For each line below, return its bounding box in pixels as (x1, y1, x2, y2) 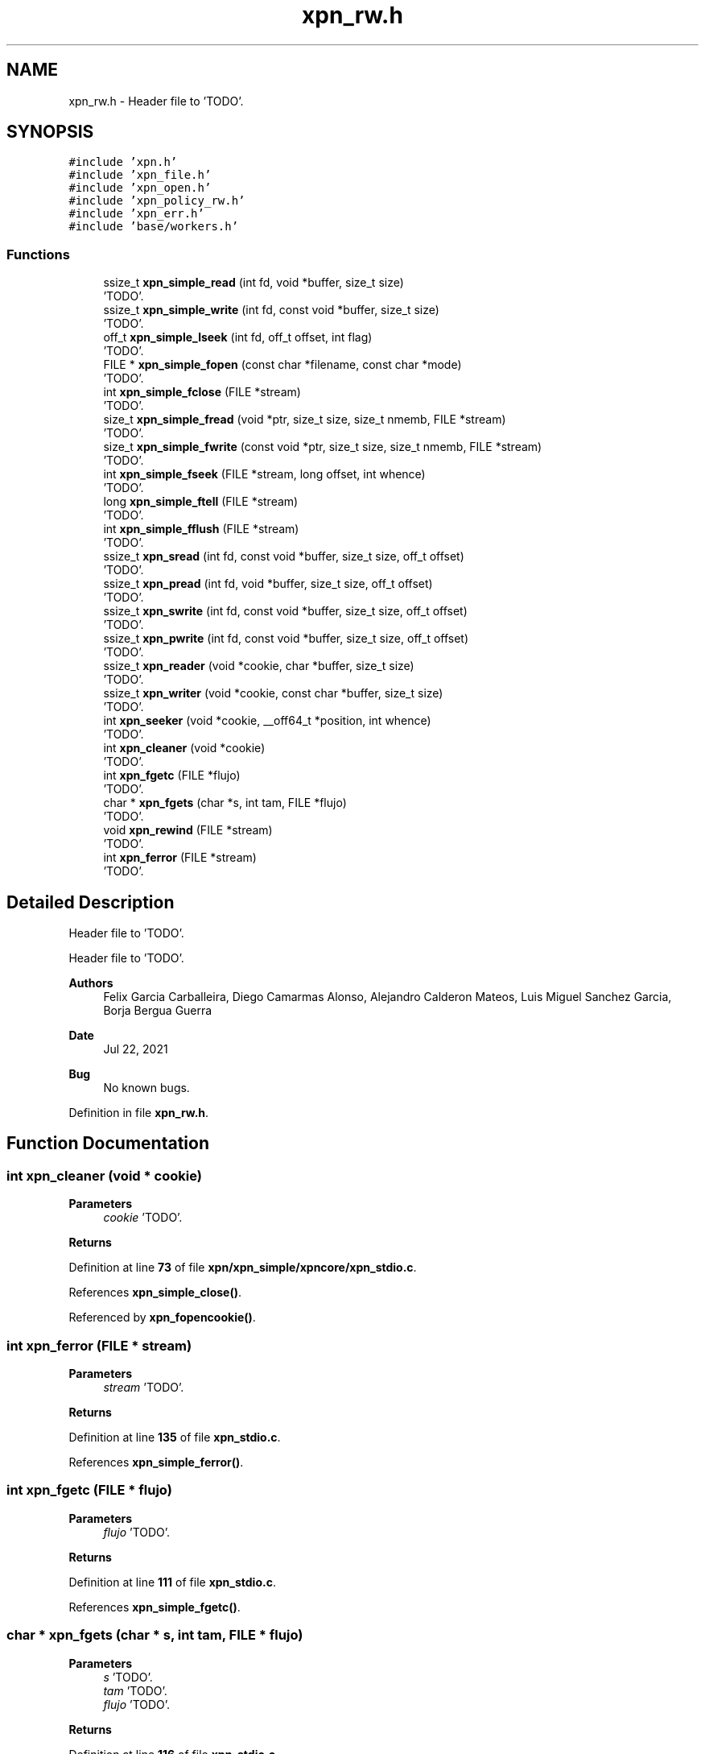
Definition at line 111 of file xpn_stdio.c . (68, 1574, 276, 1589)
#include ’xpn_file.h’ (68, 168, 212, 182)
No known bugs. (103, 1081, 190, 1095)
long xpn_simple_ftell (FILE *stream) (103, 494, 299, 509)
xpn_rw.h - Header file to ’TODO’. (68, 93, 244, 108)
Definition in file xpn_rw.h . (68, 1106, 209, 1120)
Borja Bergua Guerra (103, 1003, 212, 1018)
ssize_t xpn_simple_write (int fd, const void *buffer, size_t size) (103, 303, 439, 317)
